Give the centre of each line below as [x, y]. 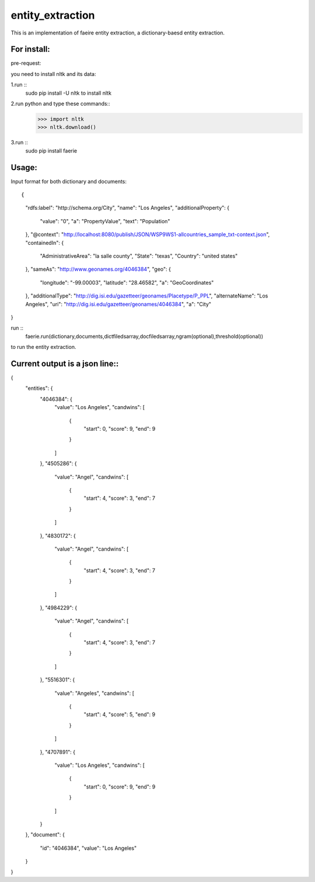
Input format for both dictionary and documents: [69, 181]
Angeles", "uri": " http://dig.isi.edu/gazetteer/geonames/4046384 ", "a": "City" [118, 304]
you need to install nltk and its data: [53, 74]
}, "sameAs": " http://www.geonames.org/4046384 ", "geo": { [98, 269]
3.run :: [20, 143]
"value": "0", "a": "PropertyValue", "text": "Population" [105, 221]
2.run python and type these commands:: [60, 104]
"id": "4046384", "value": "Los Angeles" [88, 848]
